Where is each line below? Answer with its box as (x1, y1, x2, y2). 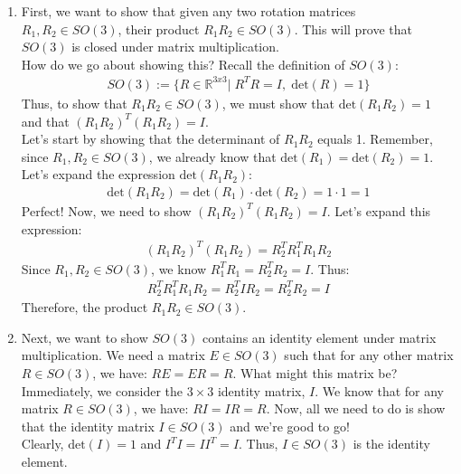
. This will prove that (294, 19, 413, 38)
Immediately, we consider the (21, 381, 183, 400)
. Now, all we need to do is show (266, 399, 446, 418)
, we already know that (148, 147, 277, 166)
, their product (118, 19, 200, 38)
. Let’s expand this (326, 201, 431, 220)
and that (21, 111, 70, 130)
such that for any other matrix (284, 346, 454, 365)
